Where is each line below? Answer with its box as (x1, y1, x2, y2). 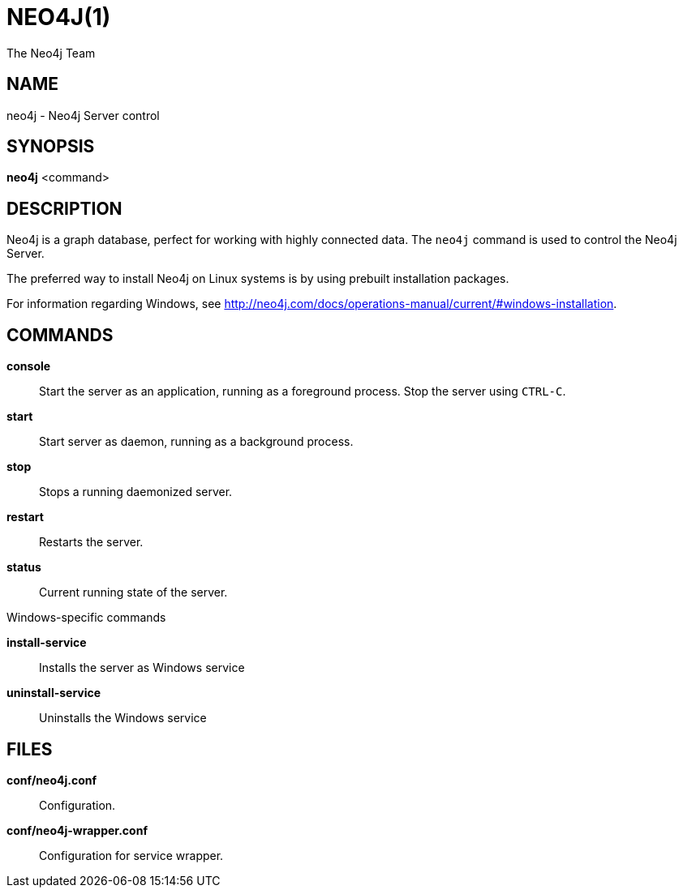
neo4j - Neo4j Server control (6, 108, 160, 122)
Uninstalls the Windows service (39, 711, 207, 725)
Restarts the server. (39, 535, 144, 550)
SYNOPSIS (6, 136, 95, 157)
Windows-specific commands (6, 610, 166, 625)
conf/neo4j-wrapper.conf (6, 823, 148, 837)
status (6, 560, 41, 575)
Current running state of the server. (39, 585, 228, 600)
